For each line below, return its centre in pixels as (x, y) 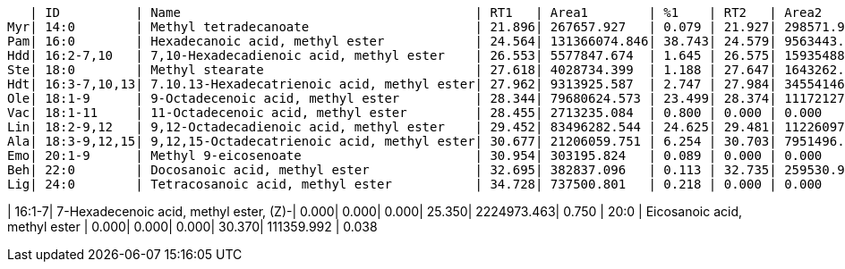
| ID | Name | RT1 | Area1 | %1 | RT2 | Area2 (426, 13)
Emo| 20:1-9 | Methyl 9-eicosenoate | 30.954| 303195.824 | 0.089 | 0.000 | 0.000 (415, 156)
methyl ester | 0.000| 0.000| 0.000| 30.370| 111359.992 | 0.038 (192, 227)
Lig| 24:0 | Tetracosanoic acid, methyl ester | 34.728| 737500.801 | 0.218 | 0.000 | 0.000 (415, 184)
